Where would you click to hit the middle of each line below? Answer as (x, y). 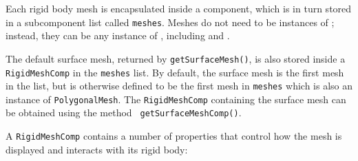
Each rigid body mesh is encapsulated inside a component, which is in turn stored (179, 8)
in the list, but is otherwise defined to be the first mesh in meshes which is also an (179, 86)
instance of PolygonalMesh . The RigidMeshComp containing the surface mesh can (176, 99)
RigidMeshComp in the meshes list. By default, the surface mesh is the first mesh (175, 72)
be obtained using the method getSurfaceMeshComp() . (124, 112)
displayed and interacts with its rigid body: (97, 149)
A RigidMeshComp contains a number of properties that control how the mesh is (174, 136)
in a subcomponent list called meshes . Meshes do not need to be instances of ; (170, 22)
